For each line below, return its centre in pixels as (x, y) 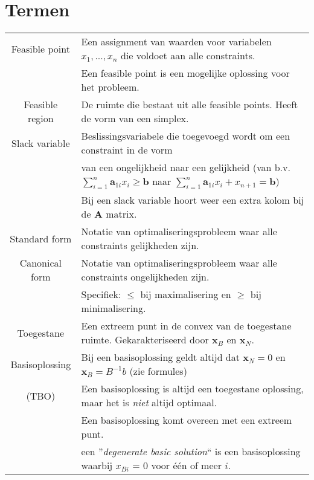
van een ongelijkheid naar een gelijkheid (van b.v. (186, 167)
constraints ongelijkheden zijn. (145, 277)
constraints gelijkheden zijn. (140, 245)
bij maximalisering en (186, 294)
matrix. (121, 214)
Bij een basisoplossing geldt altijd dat (160, 357)
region (40, 118)
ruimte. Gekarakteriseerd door (145, 340)
